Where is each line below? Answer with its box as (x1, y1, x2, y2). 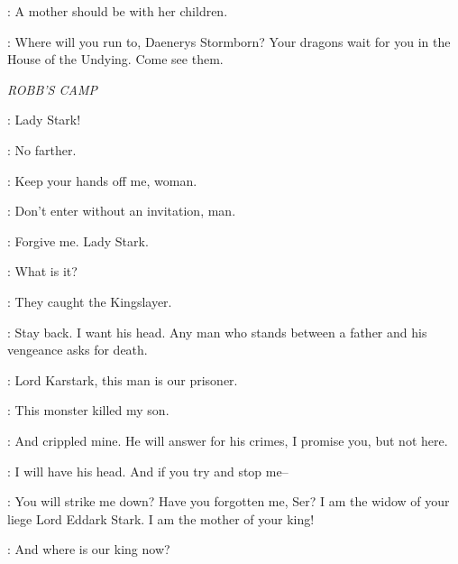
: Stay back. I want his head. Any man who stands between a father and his (7, 322, 427, 341)
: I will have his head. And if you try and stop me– (7, 461, 289, 480)
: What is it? (7, 262, 78, 281)
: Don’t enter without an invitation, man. (7, 201, 236, 220)
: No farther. (7, 140, 77, 159)
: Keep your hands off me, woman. (7, 171, 197, 190)
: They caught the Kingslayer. (7, 291, 172, 310)
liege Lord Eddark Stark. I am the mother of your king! (7, 509, 315, 528)
